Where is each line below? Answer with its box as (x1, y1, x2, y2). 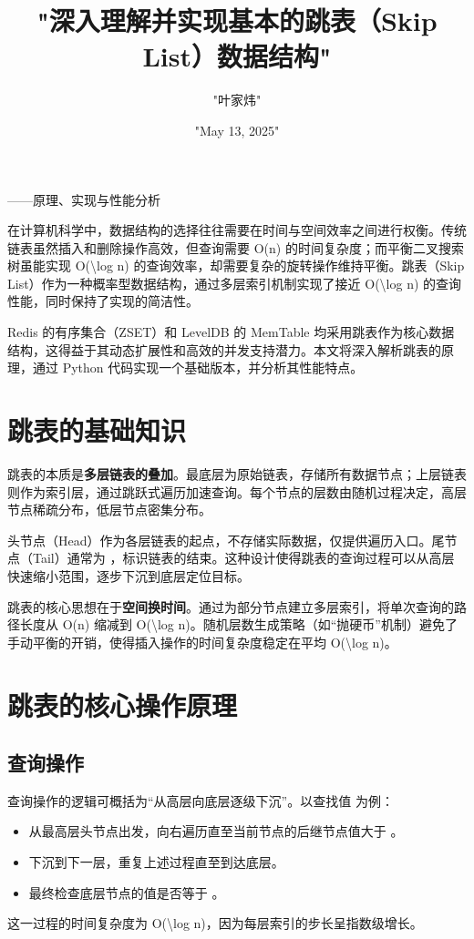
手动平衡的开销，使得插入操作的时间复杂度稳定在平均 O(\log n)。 (7, 632, 397, 651)
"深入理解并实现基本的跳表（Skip (36, 2, 438, 39)
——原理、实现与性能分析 (7, 189, 160, 209)
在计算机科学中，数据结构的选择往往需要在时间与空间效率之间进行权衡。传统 (7, 220, 467, 240)
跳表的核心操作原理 (7, 686, 238, 723)
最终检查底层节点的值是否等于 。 (28, 883, 225, 902)
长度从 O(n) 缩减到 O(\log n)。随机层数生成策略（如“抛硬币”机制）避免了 (19, 615, 458, 634)
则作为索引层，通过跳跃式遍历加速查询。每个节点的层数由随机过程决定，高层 (7, 482, 467, 501)
